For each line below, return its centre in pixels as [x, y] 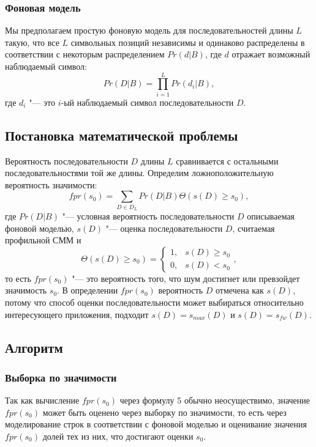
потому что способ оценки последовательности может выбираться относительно [154, 302]
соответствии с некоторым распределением [85, 54]
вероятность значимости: [51, 184]
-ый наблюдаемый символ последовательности [147, 102]
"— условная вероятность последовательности [148, 216]
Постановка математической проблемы [122, 135]
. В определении [88, 290]
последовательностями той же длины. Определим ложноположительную [139, 173]
